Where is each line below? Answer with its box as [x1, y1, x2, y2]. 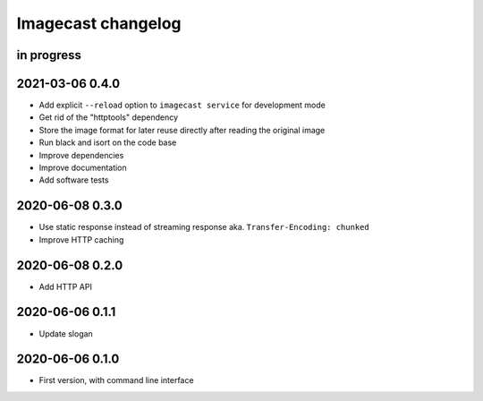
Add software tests [38, 175, 109, 185]
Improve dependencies [38, 149, 124, 160]
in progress [16, 47, 82, 63]
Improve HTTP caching [38, 234, 124, 245]
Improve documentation [38, 162, 127, 174]
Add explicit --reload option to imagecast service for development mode [38, 99, 326, 111]
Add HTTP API [38, 281, 93, 292]
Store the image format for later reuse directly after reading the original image [38, 124, 326, 135]
